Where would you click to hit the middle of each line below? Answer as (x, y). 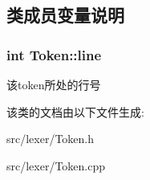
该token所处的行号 (54, 84)
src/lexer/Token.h (51, 139)
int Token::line (54, 54)
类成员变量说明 (65, 15)
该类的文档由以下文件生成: (75, 111)
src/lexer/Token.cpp (56, 165)
